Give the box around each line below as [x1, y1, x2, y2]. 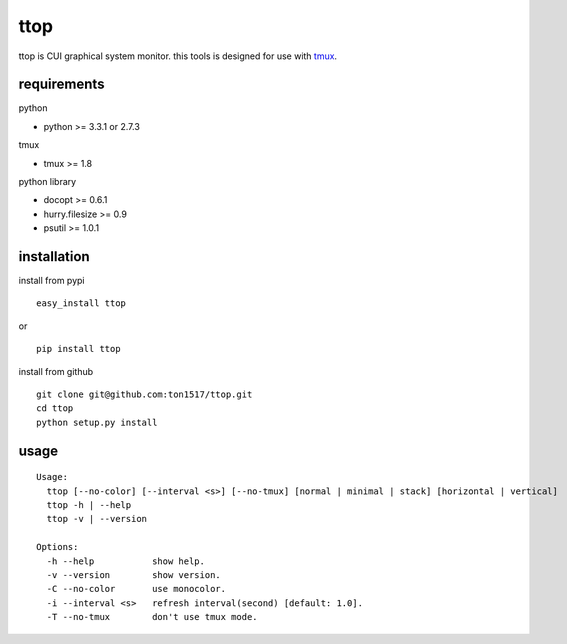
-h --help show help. [46, 555, 205, 567]
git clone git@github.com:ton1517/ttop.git [36, 389, 253, 400]
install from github [18, 365, 94, 377]
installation [18, 248, 90, 265]
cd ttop [36, 403, 74, 414]
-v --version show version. [46, 569, 222, 580]
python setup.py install [36, 416, 158, 428]
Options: [36, 541, 79, 553]
